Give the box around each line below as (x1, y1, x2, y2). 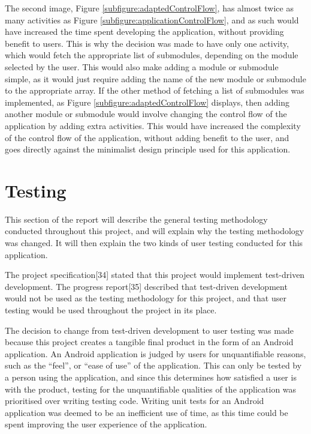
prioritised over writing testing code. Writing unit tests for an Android (5, 394, 264, 407)
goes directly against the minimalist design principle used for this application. (5, 143, 291, 155)
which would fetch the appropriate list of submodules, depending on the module (5, 49, 298, 61)
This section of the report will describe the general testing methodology (5, 212, 268, 225)
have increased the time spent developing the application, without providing (5, 25, 284, 38)
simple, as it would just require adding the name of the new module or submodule (5, 72, 306, 85)
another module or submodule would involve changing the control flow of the (5, 107, 287, 120)
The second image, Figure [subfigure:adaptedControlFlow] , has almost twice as (5, 2, 294, 14)
